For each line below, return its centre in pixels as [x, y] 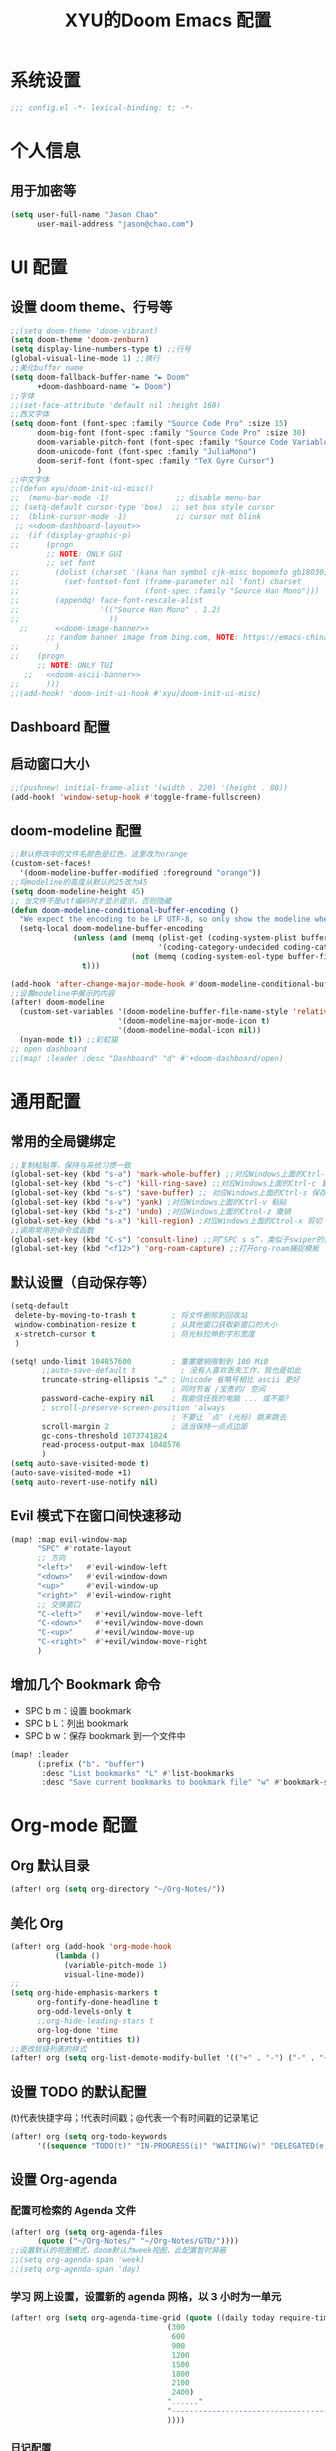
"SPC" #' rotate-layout [84, 1549]
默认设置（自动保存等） [82, 1282]
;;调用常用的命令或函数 [52, 1230]
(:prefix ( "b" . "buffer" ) [90, 1764]
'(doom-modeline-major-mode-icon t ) [194, 1021]
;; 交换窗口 [58, 1604]
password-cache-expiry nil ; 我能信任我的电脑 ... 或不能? [165, 1399]
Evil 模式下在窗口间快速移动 [96, 1516]
